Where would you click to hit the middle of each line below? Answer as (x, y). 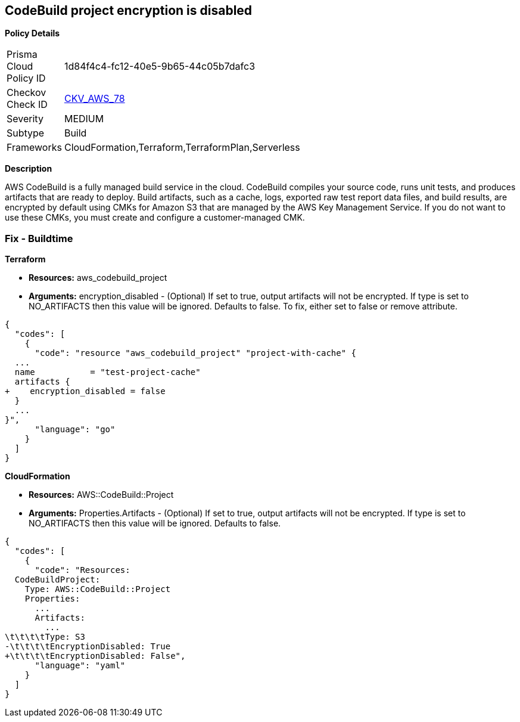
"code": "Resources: (82, 570)
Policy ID (26, 78)
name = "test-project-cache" (108, 372)
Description (29, 169)
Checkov (27, 93)
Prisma (22, 55)
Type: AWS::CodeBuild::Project (98, 589)
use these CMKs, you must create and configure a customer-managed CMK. (155, 218)
